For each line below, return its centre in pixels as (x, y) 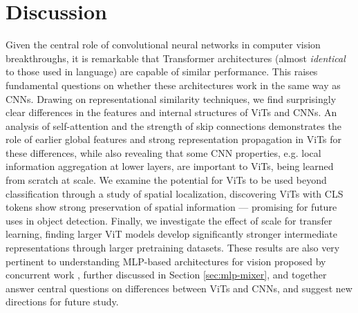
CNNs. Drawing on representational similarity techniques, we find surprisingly (171, 98)
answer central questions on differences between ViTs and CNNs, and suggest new (179, 288)
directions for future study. (62, 302)
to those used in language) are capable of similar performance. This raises (162, 72)
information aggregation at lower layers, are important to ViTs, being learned (170, 166)
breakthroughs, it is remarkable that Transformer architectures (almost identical (176, 58)
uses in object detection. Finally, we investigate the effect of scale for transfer (169, 220)
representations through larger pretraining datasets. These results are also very (173, 248)
